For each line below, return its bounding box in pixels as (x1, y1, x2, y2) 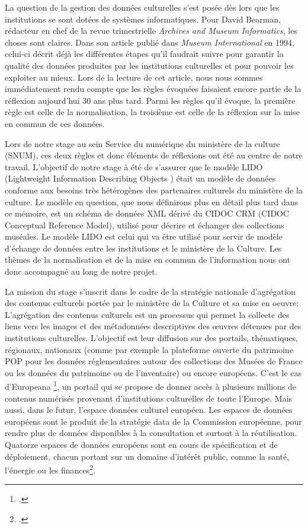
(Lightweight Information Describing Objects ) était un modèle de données (5, 172, 276, 185)
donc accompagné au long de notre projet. (5, 265, 158, 278)
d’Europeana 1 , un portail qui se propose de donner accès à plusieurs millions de (5, 378, 297, 393)
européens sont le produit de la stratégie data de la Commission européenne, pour (5, 415, 302, 427)
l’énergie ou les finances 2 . (5, 462, 96, 476)
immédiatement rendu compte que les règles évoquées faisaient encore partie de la (5, 82, 301, 95)
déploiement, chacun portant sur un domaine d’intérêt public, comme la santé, (5, 450, 290, 462)
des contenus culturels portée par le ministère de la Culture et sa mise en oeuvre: (5, 297, 299, 309)
